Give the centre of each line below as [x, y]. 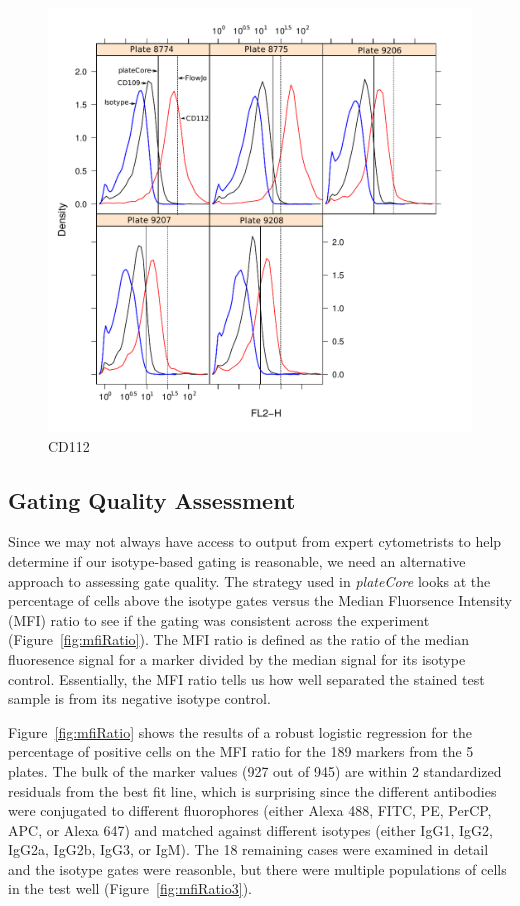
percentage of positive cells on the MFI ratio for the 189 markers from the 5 [241, 751]
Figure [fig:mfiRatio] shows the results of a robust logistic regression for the [240, 731]
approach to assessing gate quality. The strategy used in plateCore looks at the [249, 580]
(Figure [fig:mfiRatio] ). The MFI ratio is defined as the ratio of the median [238, 639]
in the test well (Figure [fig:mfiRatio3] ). [130, 888]
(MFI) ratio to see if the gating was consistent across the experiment [219, 619]
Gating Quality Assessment [152, 499]
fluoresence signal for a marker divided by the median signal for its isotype [237, 658]
